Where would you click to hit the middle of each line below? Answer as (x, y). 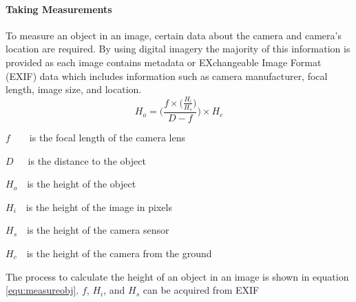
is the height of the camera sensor (98, 230)
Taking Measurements (59, 9)
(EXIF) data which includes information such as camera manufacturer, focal (167, 75)
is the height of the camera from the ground (119, 253)
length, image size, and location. (74, 89)
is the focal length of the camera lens (107, 137)
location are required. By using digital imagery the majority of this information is (178, 49)
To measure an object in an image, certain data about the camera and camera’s (174, 35)
